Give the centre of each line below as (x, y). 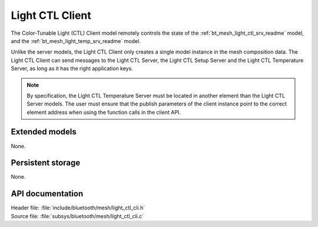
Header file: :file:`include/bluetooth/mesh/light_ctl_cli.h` (78, 208)
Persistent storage (46, 163)
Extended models (44, 132)
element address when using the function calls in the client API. (104, 112)
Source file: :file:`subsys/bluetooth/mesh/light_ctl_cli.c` (77, 216)
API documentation (47, 194)
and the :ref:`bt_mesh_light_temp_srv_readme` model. (76, 41)
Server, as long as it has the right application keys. (72, 68)
